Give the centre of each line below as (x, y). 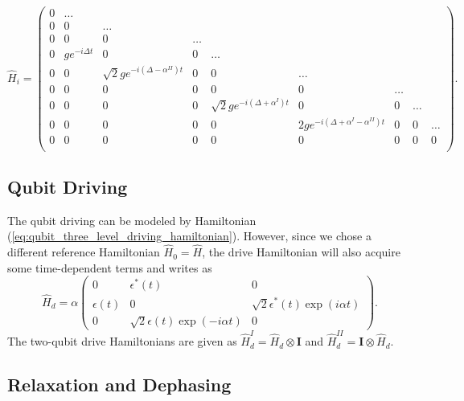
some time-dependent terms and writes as (110, 267)
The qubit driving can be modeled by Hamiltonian (132, 220)
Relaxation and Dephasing (119, 385)
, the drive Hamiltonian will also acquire (301, 252)
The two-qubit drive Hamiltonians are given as (122, 341)
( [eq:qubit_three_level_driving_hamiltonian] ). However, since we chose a (189, 236)
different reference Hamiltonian (84, 252)
